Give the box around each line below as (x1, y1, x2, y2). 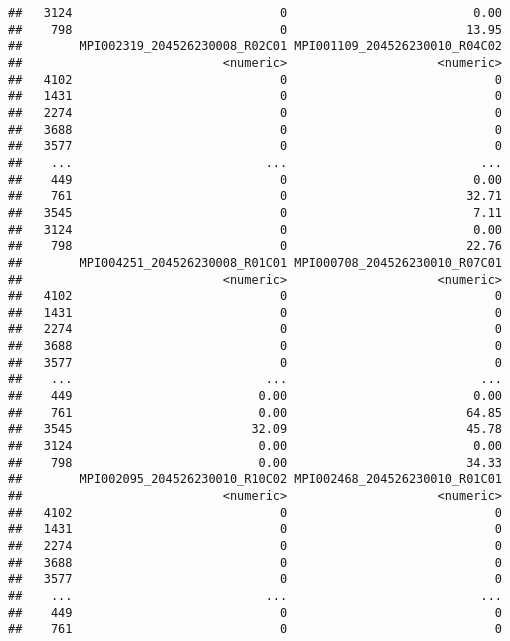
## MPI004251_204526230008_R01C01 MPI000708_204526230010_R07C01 (8, 255, 502, 270)
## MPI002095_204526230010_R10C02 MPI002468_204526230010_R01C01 (8, 472, 502, 487)
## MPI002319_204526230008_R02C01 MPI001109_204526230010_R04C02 (8, 39, 502, 54)
